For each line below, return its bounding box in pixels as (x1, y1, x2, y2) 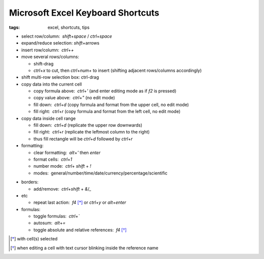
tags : (9, 24, 20, 30)
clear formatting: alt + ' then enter (33, 150, 101, 155)
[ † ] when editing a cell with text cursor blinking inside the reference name (10, 245, 158, 251)
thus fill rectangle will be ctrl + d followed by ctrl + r (33, 136, 133, 142)
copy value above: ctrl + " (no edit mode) (33, 95, 115, 101)
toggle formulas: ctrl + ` (33, 213, 80, 219)
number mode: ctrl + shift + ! (33, 163, 91, 169)
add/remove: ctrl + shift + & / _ (33, 186, 91, 192)
